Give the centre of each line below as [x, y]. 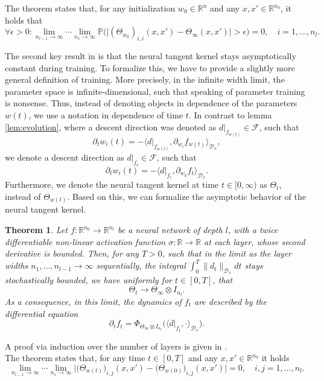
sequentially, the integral [141, 265]
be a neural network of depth [170, 229]
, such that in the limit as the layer [227, 253]
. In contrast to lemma [230, 114]
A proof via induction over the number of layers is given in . [116, 346]
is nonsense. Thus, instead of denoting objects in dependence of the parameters [151, 103]
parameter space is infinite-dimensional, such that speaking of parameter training [155, 91]
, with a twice [253, 229]
